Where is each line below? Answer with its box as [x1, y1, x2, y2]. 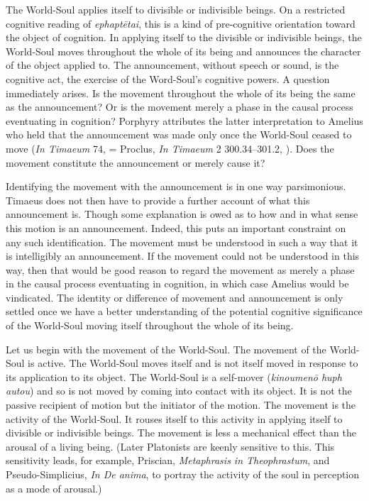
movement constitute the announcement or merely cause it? [6, 155, 265, 170]
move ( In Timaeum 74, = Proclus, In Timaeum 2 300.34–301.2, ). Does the [6, 141, 334, 155]
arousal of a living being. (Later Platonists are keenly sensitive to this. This [6, 439, 335, 453]
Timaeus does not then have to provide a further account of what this [6, 192, 310, 207]
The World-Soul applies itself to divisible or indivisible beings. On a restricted [6, 2, 346, 16]
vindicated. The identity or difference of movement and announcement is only [6, 290, 343, 304]
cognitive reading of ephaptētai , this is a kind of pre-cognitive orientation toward [6, 16, 356, 31]
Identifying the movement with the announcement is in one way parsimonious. [6, 179, 346, 194]
